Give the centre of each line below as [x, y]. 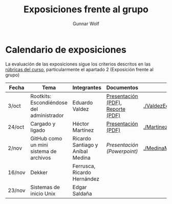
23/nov [17, 190]
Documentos [122, 87]
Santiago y [85, 145]
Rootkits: [41, 96]
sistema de [44, 151]
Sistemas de [45, 187]
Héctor [81, 124]
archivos [41, 157]
